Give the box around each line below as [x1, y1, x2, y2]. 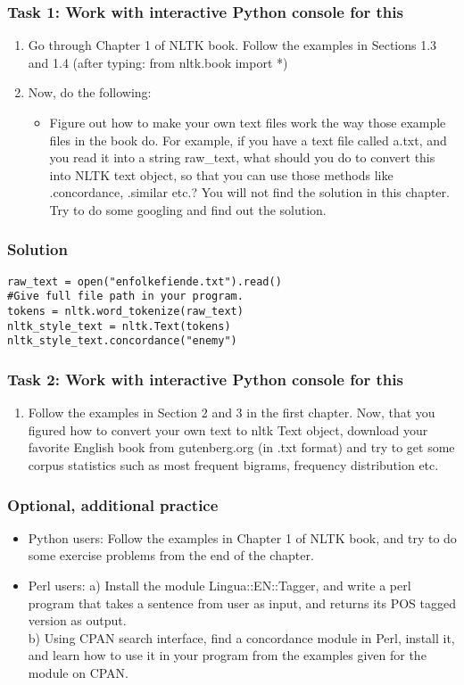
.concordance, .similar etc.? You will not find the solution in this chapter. [49, 183, 450, 202]
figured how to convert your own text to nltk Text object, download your [28, 420, 428, 439]
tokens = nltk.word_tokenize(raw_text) [7, 305, 244, 318]
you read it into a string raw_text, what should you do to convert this [49, 148, 435, 167]
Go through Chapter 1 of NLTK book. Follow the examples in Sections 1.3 [28, 36, 437, 54]
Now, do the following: [28, 83, 152, 102]
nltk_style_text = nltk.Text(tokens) [7, 319, 231, 333]
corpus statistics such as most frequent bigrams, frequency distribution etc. [28, 456, 439, 475]
